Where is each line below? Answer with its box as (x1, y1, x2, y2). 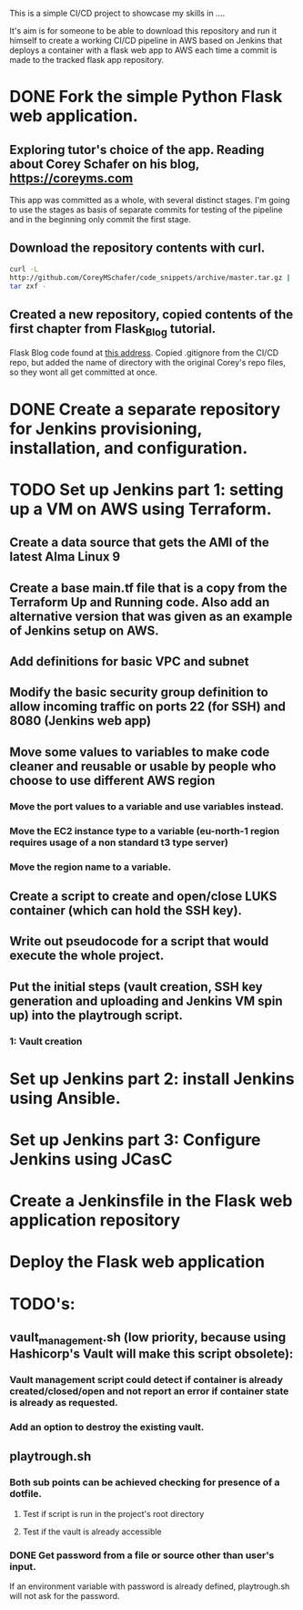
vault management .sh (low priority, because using (9, 1329, 287, 1347)
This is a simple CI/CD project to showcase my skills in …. (9, 8, 226, 18)
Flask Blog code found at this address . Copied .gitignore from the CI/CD (9, 347, 279, 358)
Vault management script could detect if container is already (9, 1374, 284, 1387)
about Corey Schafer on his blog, (9, 156, 200, 171)
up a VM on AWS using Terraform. (9, 499, 272, 519)
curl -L (9, 264, 39, 273)
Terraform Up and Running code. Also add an (9, 594, 270, 610)
